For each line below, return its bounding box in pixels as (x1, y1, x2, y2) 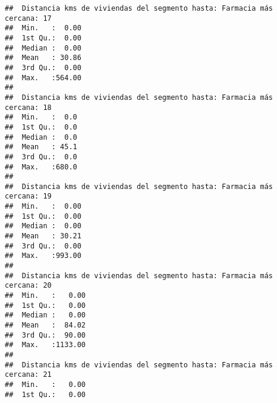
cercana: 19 (5, 192, 52, 201)
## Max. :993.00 (5, 251, 81, 260)
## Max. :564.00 (5, 73, 81, 82)
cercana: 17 (5, 14, 52, 23)
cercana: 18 (5, 103, 52, 112)
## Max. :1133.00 (5, 341, 86, 350)
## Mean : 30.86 (5, 53, 81, 62)
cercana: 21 (5, 370, 52, 379)
